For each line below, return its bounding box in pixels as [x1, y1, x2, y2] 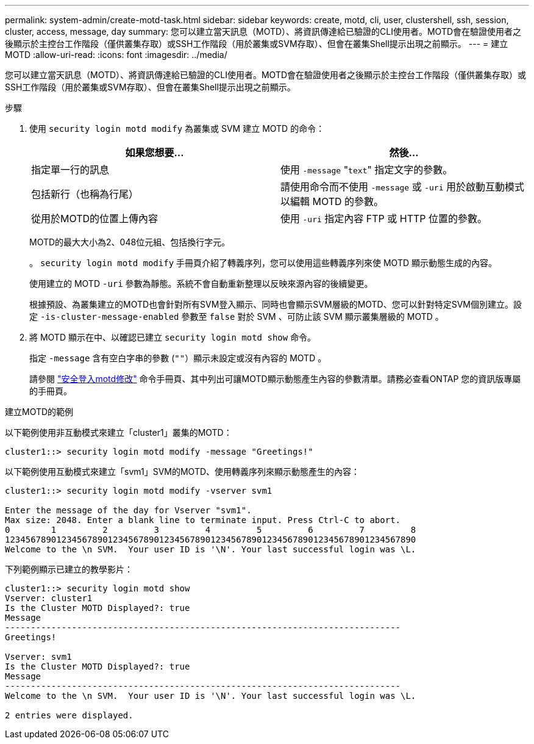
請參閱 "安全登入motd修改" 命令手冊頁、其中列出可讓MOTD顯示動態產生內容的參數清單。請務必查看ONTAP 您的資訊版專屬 [29, 374, 521, 384]
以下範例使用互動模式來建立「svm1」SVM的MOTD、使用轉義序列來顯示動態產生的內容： [5, 466, 360, 477]
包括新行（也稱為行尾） [31, 188, 139, 200]
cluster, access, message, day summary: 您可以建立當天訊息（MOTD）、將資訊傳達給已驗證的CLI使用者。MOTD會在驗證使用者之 [5, 26, 522, 37]
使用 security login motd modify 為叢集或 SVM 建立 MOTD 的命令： [29, 123, 325, 134]
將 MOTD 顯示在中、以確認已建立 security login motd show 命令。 [29, 332, 316, 342]
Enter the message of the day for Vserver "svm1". [5, 505, 252, 515]
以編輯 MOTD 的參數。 [280, 195, 384, 208]
